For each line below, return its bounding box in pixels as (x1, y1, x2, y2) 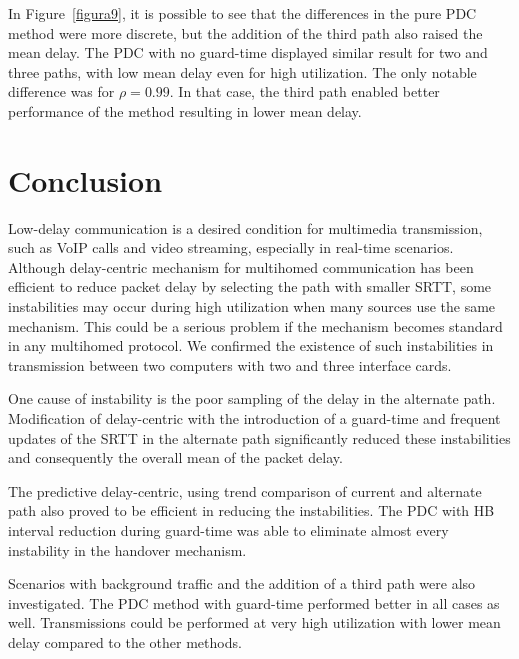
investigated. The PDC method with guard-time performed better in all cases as (8, 592, 500, 613)
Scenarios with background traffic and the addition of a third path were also (8, 573, 476, 594)
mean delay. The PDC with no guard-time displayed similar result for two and (8, 42, 488, 63)
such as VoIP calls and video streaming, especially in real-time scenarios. (8, 237, 454, 258)
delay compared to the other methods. (8, 631, 242, 652)
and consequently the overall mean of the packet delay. (8, 447, 343, 468)
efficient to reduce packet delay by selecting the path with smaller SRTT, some (8, 276, 492, 297)
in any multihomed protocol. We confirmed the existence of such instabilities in (8, 335, 494, 356)
